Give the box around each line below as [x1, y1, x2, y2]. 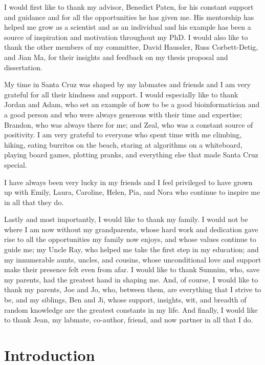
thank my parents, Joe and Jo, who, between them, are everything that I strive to [4, 284, 261, 295]
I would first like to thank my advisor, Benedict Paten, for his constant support [4, 2, 254, 12]
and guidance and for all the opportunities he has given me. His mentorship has [4, 11, 254, 22]
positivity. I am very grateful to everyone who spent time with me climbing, [4, 129, 242, 140]
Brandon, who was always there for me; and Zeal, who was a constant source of [4, 119, 253, 130]
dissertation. [4, 62, 42, 72]
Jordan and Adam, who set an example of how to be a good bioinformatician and [4, 99, 260, 110]
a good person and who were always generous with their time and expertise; [4, 109, 242, 119]
